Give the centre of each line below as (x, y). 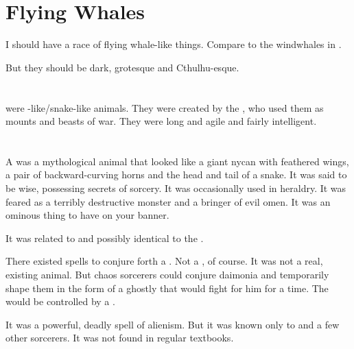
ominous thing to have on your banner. (87, 215)
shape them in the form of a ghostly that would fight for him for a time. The (167, 288)
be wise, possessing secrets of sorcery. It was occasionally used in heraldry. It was (176, 188)
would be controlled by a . (60, 301)
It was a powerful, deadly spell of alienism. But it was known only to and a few (173, 324)
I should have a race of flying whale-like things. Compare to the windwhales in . (174, 44)
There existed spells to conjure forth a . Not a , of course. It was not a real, (164, 261)
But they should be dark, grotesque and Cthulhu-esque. (122, 67)
